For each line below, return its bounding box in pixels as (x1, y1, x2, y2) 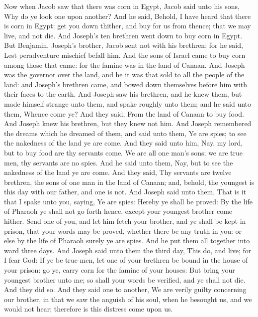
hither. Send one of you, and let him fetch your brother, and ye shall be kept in (4, 216, 246, 226)
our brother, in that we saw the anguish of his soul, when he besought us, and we (4, 294, 252, 304)
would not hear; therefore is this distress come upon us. (4, 304, 173, 314)
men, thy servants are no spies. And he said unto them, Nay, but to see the (4, 157, 233, 167)
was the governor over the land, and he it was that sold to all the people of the (4, 69, 245, 80)
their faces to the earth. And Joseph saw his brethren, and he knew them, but (4, 89, 242, 99)
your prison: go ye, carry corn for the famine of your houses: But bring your (4, 265, 235, 275)
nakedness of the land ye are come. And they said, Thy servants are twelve (4, 167, 232, 177)
